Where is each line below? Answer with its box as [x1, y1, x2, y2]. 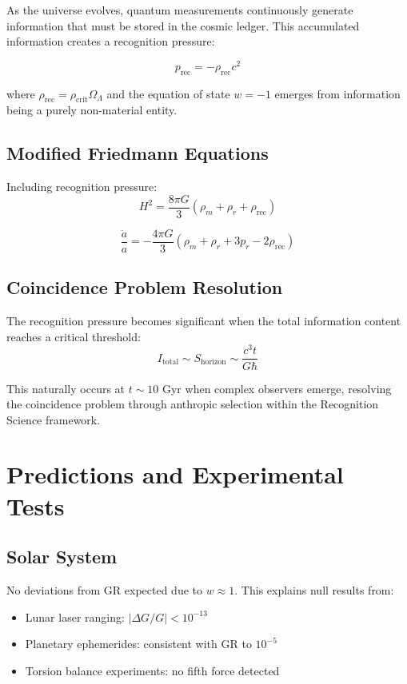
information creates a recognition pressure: [6, 33, 215, 50]
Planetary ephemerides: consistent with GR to [25, 635, 252, 652]
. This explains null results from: [234, 582, 394, 598]
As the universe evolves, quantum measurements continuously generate [6, 2, 353, 18]
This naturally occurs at [6, 380, 126, 396]
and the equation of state [106, 85, 230, 101]
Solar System [6, 544, 118, 569]
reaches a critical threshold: [6, 328, 141, 344]
